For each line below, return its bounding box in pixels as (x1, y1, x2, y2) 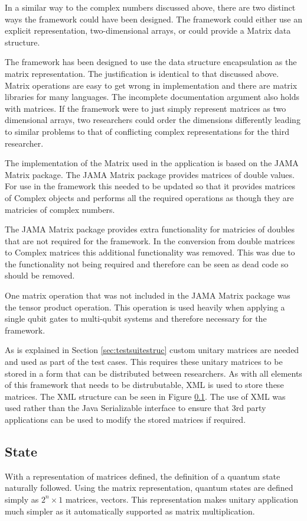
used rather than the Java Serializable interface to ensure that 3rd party (5, 402, 266, 414)
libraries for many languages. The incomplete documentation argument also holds (5, 90, 300, 103)
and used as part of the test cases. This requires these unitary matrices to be (5, 355, 283, 368)
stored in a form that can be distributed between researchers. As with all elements (5, 367, 302, 379)
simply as (5, 493, 39, 505)
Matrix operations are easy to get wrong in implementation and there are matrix (5, 79, 298, 91)
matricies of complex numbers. (5, 203, 115, 215)
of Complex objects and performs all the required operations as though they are (5, 191, 294, 203)
